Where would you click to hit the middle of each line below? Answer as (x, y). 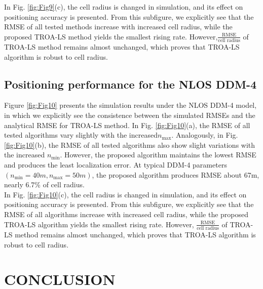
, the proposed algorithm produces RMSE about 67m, (176, 174)
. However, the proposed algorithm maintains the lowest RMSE (158, 155)
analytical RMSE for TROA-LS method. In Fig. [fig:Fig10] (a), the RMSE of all (127, 125)
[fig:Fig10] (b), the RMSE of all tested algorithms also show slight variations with (130, 144)
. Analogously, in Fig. (205, 135)
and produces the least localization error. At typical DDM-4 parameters (116, 165)
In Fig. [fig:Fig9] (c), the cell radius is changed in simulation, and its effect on (124, 7)
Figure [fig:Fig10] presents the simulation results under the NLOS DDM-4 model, (130, 105)
